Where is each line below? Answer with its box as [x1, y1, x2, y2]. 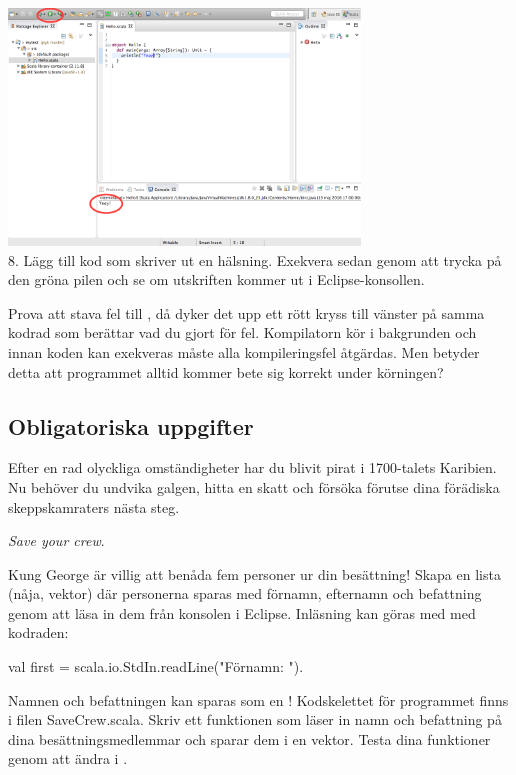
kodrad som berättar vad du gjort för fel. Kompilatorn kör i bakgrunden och [8, 322, 477, 343]
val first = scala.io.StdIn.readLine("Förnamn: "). [8, 656, 304, 677]
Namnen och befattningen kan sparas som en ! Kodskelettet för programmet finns [8, 689, 509, 710]
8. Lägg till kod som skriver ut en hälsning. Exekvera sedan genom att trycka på [8, 249, 502, 270]
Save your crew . [8, 530, 105, 551]
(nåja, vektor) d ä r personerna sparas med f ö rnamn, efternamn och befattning [8, 583, 482, 604]
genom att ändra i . [8, 748, 128, 769]
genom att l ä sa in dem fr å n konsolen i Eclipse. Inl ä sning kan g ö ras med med [8, 602, 476, 623]
